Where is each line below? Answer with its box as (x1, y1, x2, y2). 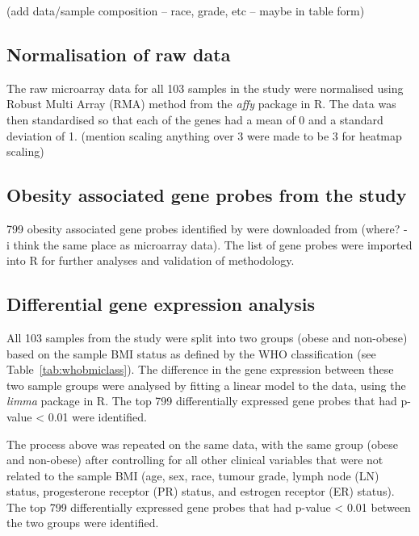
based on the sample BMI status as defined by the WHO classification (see (6, 345, 376, 362)
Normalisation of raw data (6, 41, 231, 66)
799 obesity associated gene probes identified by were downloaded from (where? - (6, 220, 408, 237)
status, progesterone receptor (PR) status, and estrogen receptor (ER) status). (6, 483, 395, 500)
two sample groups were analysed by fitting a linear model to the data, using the (6, 376, 406, 393)
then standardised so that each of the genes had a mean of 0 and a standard (6, 111, 383, 128)
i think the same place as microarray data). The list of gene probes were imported (6, 236, 413, 253)
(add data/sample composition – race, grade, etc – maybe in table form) (6, 2, 365, 19)
